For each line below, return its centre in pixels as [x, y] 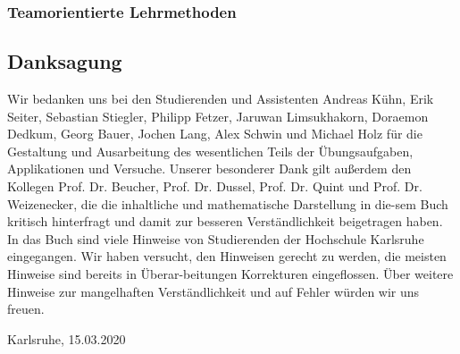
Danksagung [65, 61]
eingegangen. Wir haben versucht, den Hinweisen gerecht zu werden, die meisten [227, 256]
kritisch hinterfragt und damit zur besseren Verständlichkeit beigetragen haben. [225, 221]
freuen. [26, 309]
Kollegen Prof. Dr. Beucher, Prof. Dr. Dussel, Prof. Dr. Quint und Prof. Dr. [215, 186]
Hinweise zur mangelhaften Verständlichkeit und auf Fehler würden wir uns [213, 291]
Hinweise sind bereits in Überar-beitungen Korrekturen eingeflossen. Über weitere [230, 273]
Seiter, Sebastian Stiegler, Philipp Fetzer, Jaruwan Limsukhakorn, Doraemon [218, 116]
